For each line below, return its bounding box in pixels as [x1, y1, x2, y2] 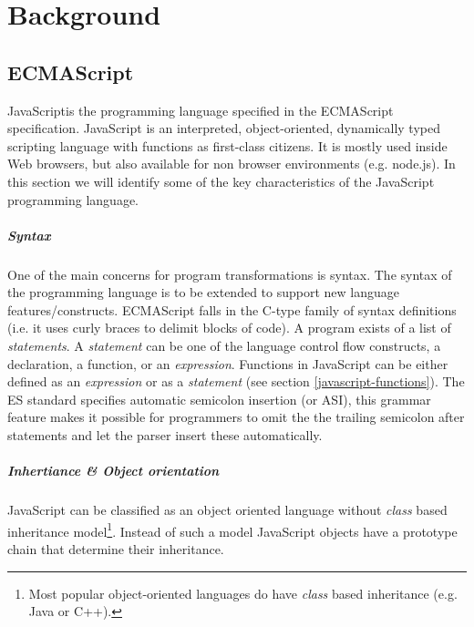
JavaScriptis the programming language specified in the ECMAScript [7, 100, 394, 119]
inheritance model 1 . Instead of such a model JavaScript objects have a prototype [7, 519, 458, 540]
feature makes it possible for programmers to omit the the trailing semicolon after [7, 407, 465, 427]
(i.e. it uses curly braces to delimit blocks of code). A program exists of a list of [7, 318, 451, 337]
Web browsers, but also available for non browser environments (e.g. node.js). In [7, 154, 456, 173]
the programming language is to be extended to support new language [7, 283, 400, 302]
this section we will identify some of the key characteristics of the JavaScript [7, 171, 435, 190]
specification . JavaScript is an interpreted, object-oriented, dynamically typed [7, 118, 440, 138]
